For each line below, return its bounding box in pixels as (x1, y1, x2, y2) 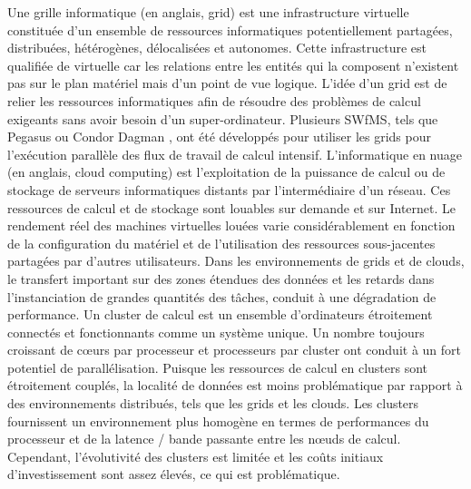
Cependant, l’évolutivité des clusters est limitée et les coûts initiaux (7, 446, 384, 465)
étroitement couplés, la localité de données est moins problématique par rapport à (7, 376, 463, 395)
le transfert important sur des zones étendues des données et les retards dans (7, 269, 435, 288)
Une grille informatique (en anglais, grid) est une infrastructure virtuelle (7, 3, 409, 21)
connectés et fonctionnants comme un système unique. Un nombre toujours (7, 322, 425, 341)
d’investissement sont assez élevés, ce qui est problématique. (7, 465, 340, 484)
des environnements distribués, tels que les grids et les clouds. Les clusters (7, 394, 419, 413)
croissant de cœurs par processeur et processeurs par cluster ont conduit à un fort (7, 340, 462, 359)
